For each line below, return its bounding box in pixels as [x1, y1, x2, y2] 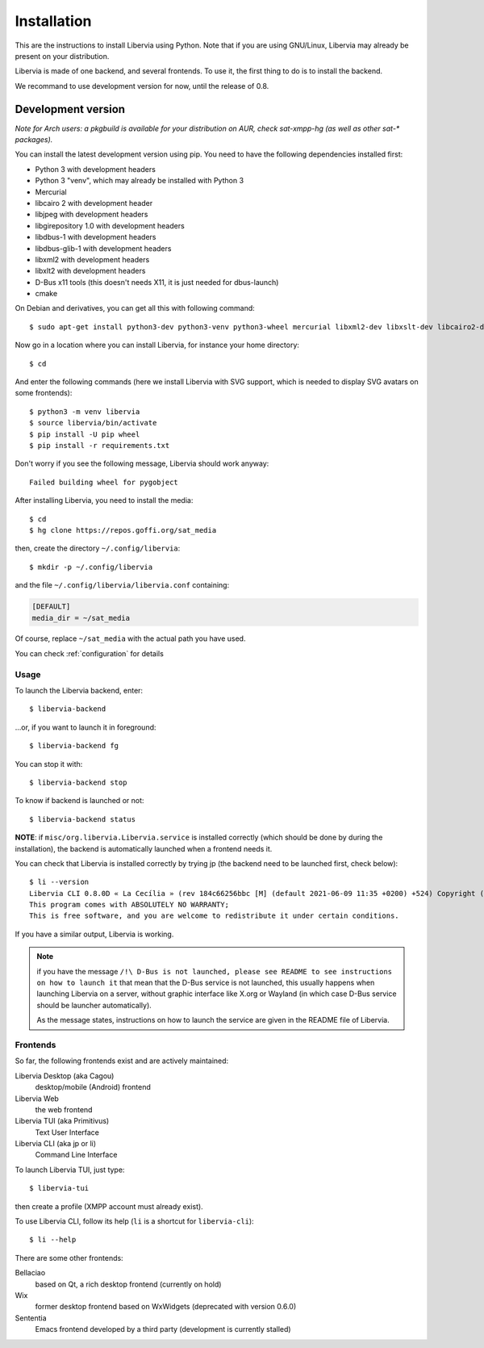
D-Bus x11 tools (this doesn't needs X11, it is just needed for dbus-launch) [35, 277, 279, 287]
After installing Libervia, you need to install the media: [15, 496, 194, 505]
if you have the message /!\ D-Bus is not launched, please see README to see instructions [36, 966, 393, 976]
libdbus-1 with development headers [35, 232, 156, 242]
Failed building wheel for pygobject [29, 477, 179, 487]
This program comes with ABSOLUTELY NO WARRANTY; [29, 900, 230, 910]
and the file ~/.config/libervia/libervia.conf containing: [15, 580, 230, 590]
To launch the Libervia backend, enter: [15, 686, 144, 696]
